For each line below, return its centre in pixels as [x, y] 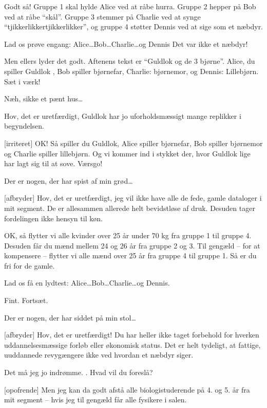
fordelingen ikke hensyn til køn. [53, 218]
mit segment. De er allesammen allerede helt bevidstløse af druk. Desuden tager [130, 208]
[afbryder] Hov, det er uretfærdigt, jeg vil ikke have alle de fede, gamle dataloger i [133, 198]
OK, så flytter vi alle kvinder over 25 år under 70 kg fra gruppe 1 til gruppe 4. [128, 235]
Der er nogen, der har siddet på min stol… [70, 317]
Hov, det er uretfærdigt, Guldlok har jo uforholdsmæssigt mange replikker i [123, 116]
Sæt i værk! [22, 81]
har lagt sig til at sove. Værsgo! [53, 163]
